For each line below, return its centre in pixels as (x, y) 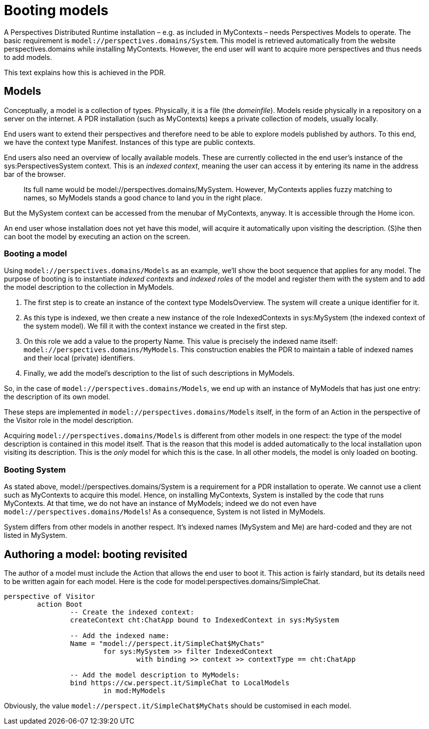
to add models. (28, 57)
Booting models (56, 10)
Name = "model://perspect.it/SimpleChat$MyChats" (167, 643)
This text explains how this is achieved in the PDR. (85, 72)
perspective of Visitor (50, 596)
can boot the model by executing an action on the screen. (97, 236)
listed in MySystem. (36, 535)
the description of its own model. (57, 397)
